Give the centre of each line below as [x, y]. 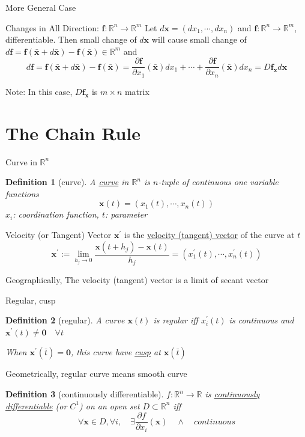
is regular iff [176, 320]
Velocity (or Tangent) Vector [59, 234]
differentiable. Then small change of [71, 39]
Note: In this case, [39, 91]
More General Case [41, 7]
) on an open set [110, 405]
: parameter [126, 214]
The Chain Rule [73, 133]
